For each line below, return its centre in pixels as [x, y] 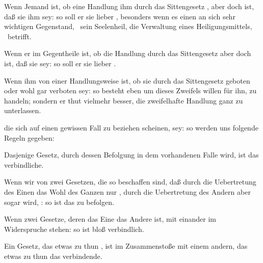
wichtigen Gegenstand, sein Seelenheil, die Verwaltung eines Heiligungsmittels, [128, 26]
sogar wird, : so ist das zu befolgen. [59, 202]
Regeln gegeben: [29, 137]
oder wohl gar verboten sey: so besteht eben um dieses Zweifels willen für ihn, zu [130, 90]
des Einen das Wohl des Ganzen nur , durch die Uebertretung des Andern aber [127, 191]
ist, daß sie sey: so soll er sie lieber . [60, 63]
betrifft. [19, 36]
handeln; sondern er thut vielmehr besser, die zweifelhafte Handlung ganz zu [124, 100]
